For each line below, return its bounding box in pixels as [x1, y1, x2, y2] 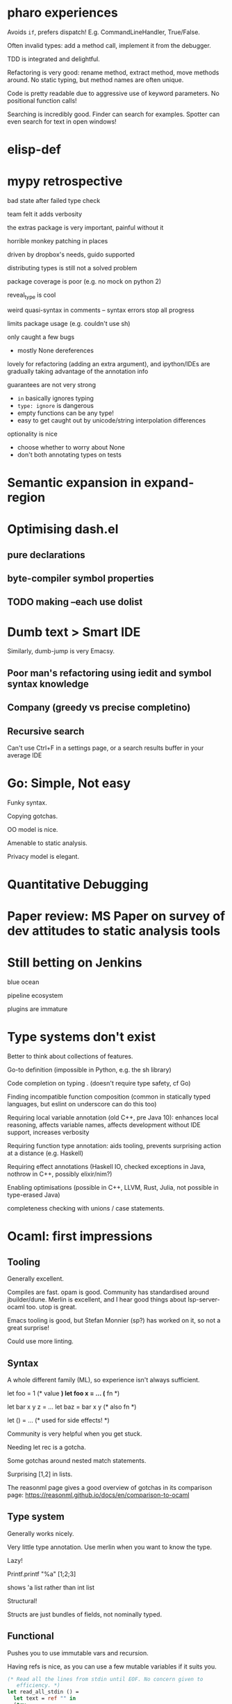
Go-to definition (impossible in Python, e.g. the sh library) [7, 1065, 172, 1074]
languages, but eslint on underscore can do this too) [7, 1100, 157, 1108]
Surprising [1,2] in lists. [7, 1470, 73, 1478]
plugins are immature [7, 1005, 68, 1013]
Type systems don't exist [7, 1029, 156, 1045]
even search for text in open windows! [7, 117, 117, 126]
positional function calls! [7, 96, 78, 105]
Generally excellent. [7, 1275, 64, 1283]
